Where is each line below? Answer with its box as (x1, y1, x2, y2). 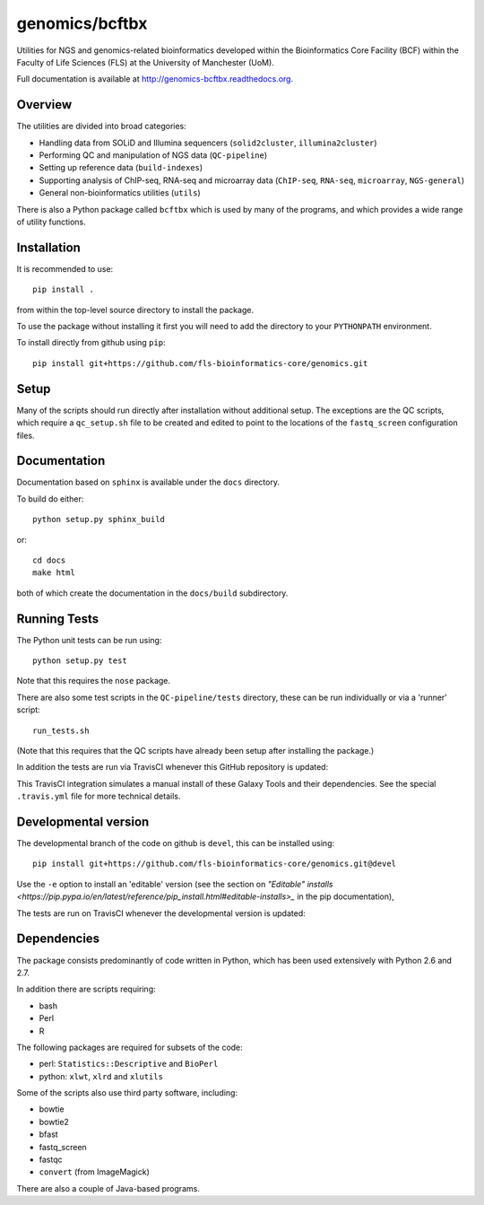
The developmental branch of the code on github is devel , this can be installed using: (16, 838, 335, 849)
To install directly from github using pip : (16, 337, 166, 348)
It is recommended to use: (16, 263, 114, 274)
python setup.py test (32, 656, 127, 666)
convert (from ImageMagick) (39, 1166, 150, 1177)
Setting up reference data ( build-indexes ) (39, 162, 203, 173)
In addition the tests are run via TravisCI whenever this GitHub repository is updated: (16, 762, 329, 773)
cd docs (32, 554, 66, 565)
